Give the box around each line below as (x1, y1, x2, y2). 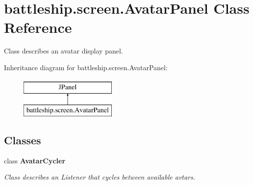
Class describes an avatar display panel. (4, 46, 123, 56)
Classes (4, 132, 41, 148)
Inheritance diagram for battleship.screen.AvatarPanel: (4, 62, 168, 72)
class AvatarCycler (4, 155, 66, 165)
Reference (4, 17, 72, 37)
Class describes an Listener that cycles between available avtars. (4, 172, 196, 182)
